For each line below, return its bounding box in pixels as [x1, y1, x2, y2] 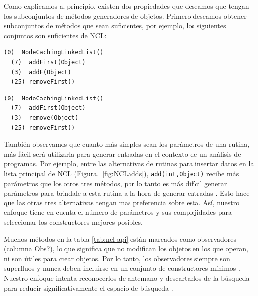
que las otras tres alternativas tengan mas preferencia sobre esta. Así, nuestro [4, 197, 240, 207]
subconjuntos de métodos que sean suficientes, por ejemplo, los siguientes [4, 20, 226, 31]
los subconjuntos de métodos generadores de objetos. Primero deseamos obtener [4, 10, 247, 21]
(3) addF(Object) [11, 68, 72, 76]
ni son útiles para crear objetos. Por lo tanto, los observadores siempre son [4, 253, 230, 263]
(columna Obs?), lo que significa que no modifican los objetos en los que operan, [4, 243, 248, 254]
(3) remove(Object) [11, 114, 79, 121]
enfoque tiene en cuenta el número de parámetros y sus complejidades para [4, 207, 232, 217]
